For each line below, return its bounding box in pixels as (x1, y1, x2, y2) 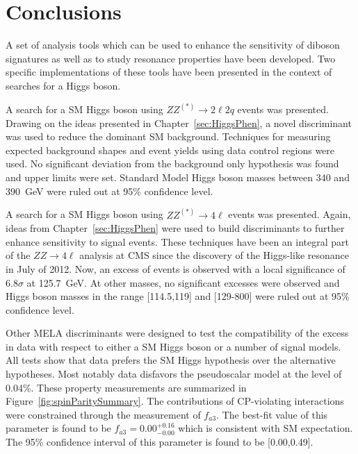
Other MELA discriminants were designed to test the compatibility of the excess (6, 326, 349, 340)
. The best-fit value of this (216, 407, 328, 421)
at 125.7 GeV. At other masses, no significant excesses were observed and (26, 275, 340, 289)
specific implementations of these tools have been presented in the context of (6, 65, 332, 79)
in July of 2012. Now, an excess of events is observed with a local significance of (6, 261, 345, 276)
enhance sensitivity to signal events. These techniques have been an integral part (6, 234, 350, 249)
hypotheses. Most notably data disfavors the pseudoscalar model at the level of (6, 367, 342, 381)
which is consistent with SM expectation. (178, 421, 353, 435)
